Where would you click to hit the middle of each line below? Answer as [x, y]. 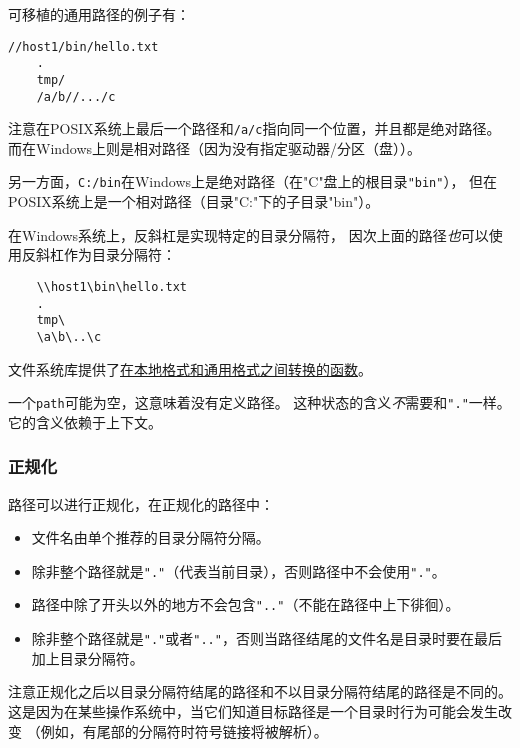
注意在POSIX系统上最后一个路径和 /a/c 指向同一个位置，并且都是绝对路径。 [254, 128]
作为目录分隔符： [119, 254]
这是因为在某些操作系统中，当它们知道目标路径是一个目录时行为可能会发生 [253, 710]
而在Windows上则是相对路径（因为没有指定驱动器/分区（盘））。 [215, 147]
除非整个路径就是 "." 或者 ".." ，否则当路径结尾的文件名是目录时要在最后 [266, 638]
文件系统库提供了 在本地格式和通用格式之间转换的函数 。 [190, 368]
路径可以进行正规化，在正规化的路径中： [141, 503]
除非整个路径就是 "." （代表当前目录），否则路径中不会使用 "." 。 [238, 570]
